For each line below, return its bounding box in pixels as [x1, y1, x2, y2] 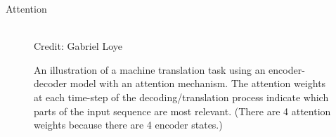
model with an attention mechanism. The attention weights [70, 76, 326, 91]
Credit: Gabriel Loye [34, 39, 122, 53]
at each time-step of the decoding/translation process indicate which [34, 89, 329, 104]
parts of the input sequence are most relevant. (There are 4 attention [34, 103, 331, 118]
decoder [34, 76, 67, 91]
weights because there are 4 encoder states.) [34, 117, 223, 132]
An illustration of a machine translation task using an [34, 62, 266, 77]
